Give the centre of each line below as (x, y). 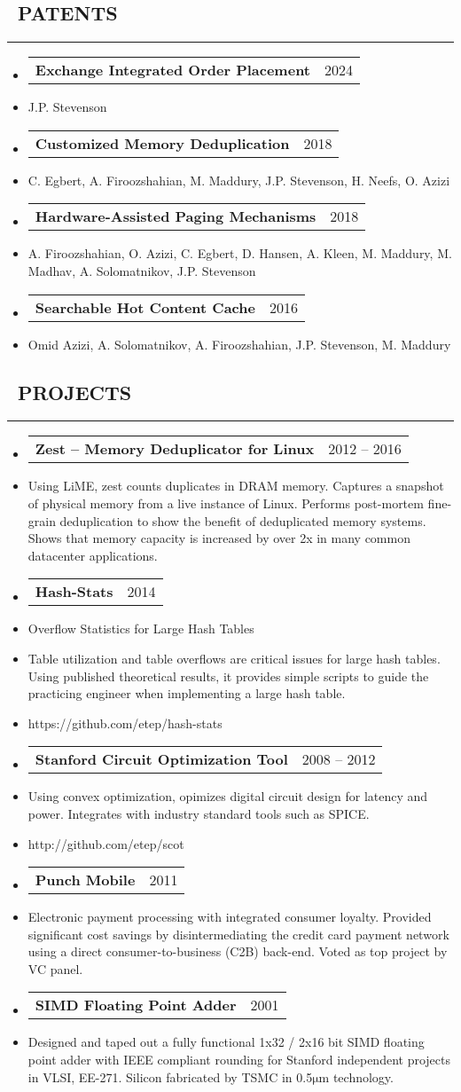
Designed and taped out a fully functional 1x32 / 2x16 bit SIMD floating (226, 1042)
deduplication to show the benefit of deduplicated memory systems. (243, 520)
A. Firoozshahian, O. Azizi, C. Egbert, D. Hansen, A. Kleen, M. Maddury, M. (240, 253)
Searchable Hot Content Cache (145, 307)
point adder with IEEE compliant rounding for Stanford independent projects (239, 1060)
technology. (363, 1076)
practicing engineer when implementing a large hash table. (187, 693)
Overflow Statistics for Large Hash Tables (141, 628)
